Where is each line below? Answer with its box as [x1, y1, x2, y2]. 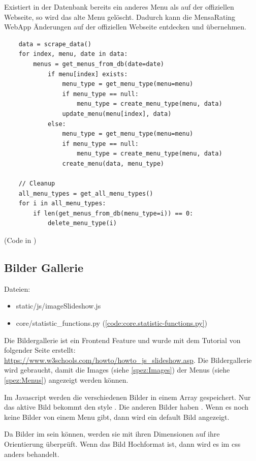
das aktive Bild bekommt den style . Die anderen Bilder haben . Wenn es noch [4, 402, 249, 412]
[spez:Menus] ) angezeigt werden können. [4, 375, 129, 385]
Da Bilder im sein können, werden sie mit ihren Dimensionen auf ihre [4, 428, 220, 439]
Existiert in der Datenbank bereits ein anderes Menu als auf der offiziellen [4, 2, 234, 12]
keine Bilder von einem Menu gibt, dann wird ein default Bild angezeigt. [4, 411, 230, 422]
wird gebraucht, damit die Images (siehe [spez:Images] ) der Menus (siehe [4, 364, 230, 375]
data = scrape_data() [18, 40, 91, 48]
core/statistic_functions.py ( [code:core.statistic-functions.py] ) [16, 318, 208, 328]
